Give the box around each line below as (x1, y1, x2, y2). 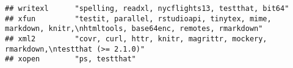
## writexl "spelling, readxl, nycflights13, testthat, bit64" (5, 4, 289, 13)
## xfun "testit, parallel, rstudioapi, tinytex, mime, (5, 14, 272, 23)
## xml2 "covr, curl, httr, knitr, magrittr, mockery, (5, 34, 267, 43)
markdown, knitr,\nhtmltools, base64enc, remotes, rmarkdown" (5, 24, 263, 33)
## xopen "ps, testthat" (5, 55, 136, 64)
